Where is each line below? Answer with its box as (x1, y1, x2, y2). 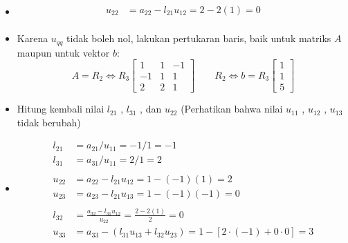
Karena (17, 31, 48, 46)
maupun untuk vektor (17, 45, 110, 59)
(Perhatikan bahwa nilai (181, 101, 283, 116)
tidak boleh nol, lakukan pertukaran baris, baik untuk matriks (66, 31, 331, 46)
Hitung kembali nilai (17, 101, 104, 116)
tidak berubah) (17, 115, 81, 129)
